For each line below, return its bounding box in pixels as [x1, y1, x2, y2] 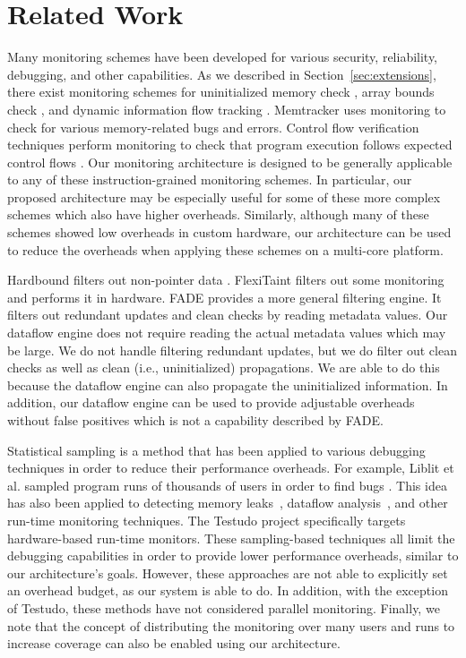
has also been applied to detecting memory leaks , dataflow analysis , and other [7, 493, 448, 512]
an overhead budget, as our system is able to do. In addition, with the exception [7, 581, 448, 600]
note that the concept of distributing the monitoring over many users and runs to [7, 616, 455, 635]
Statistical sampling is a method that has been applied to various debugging [7, 440, 426, 459]
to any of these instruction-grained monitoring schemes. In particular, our [7, 170, 412, 189]
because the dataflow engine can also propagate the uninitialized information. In [7, 375, 448, 394]
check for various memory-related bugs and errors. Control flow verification [7, 117, 419, 136]
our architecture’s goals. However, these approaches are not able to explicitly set [7, 563, 448, 582]
